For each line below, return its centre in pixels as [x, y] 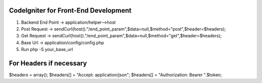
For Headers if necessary [48, 63]
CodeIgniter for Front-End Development [70, 10]
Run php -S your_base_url [47, 50]
